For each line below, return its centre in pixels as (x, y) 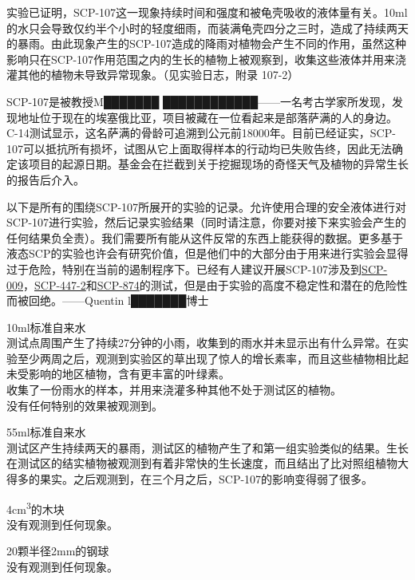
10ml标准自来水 (46, 327)
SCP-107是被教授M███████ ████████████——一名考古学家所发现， (200, 101)
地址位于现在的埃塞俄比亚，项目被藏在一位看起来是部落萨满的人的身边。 (207, 117)
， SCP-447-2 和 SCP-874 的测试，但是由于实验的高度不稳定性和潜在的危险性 (215, 284)
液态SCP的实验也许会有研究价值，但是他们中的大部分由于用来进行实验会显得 (207, 253)
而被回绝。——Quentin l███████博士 (108, 300)
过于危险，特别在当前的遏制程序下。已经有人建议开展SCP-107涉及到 (184, 268)
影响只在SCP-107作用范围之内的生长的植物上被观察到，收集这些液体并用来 (201, 59)
